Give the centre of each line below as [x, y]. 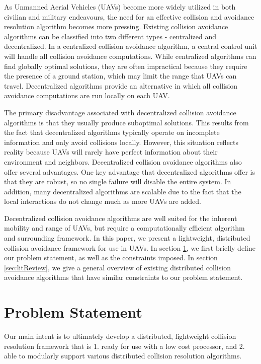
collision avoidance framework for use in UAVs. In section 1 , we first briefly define [130, 247]
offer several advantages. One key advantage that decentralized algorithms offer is [129, 171]
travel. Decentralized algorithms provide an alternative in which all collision [121, 85]
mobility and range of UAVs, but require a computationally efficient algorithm [124, 228]
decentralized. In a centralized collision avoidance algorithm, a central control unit [131, 46]
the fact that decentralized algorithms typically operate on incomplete [112, 132]
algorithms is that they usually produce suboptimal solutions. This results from [126, 122]
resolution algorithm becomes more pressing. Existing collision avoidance [116, 26]
